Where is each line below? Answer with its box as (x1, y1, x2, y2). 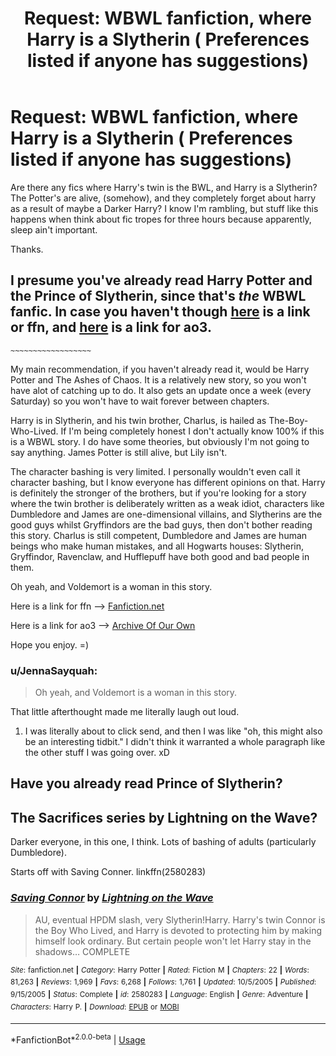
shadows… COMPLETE (34, 945, 131, 957)
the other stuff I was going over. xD (24, 747, 170, 759)
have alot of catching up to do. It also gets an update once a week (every (10, 384, 312, 396)
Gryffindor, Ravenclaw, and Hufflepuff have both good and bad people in (10, 550, 310, 562)
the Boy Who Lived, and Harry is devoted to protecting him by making (34, 924, 323, 936)
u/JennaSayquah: (10, 663, 98, 677)
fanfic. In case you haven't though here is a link (10, 303, 311, 321)
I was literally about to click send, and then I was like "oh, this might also (24, 725, 323, 737)
